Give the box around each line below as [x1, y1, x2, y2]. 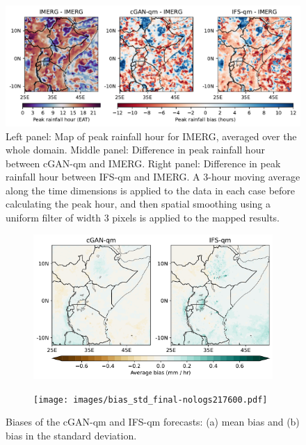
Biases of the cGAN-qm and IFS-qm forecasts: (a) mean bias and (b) [6, 414, 300, 429]
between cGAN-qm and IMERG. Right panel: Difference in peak [6, 156, 281, 170]
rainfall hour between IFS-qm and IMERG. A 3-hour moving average [6, 169, 300, 184]
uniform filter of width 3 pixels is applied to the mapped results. [6, 210, 280, 225]
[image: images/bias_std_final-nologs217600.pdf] [33, 394, 268, 405]
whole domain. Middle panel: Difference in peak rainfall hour [6, 142, 265, 157]
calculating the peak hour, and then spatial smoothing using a [6, 196, 271, 211]
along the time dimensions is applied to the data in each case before [6, 183, 296, 197]
